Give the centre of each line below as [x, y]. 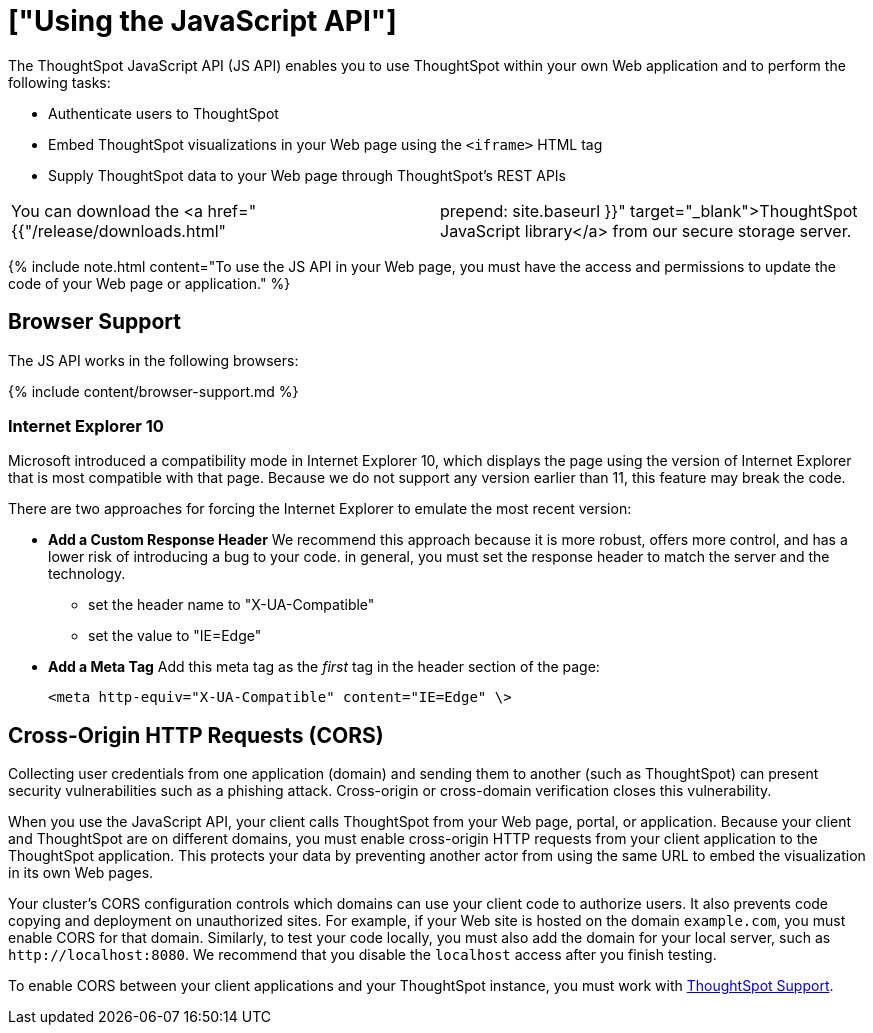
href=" [232, 210]
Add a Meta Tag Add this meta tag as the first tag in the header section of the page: [324, 667]
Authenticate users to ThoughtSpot [163, 113]
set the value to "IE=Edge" [175, 636]
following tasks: [59, 82]
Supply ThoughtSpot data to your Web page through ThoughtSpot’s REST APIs [307, 175]
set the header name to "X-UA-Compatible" [231, 605]
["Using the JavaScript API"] [202, 21]
